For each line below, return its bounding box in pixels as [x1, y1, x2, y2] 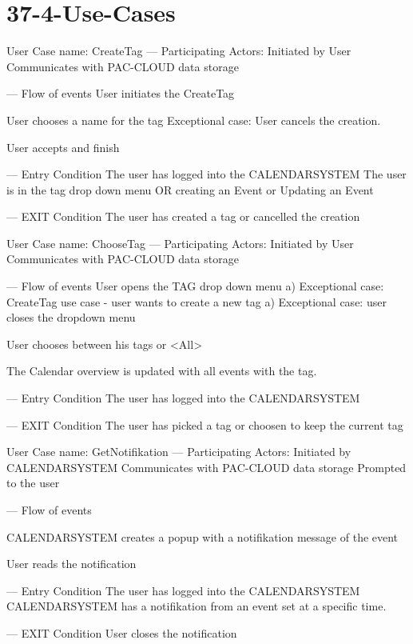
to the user [6, 474, 60, 491]
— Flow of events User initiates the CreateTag [6, 85, 235, 102]
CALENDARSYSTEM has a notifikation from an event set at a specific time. [6, 598, 387, 614]
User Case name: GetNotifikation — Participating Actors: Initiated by [6, 443, 351, 460]
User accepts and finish [6, 138, 120, 155]
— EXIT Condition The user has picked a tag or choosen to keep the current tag [6, 416, 403, 433]
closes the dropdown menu [6, 309, 136, 326]
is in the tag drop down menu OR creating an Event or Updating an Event [6, 181, 374, 198]
